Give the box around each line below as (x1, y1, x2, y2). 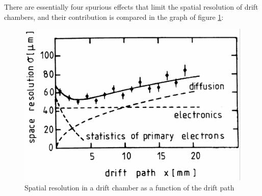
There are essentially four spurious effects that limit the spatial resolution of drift (4, 2, 258, 12)
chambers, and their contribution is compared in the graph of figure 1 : (4, 11, 224, 22)
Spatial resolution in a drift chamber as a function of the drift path (24, 182, 234, 193)
